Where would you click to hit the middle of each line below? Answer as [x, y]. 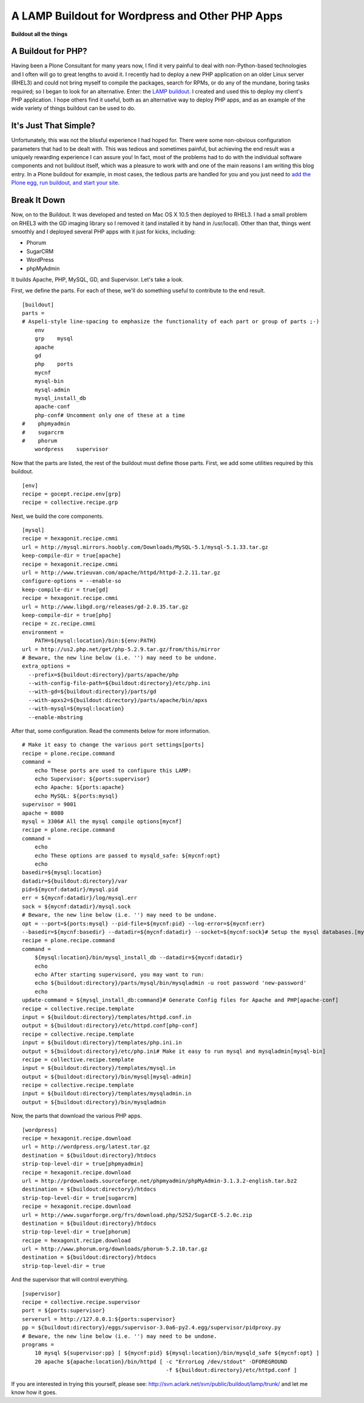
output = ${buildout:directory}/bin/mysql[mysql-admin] [107, 1077]
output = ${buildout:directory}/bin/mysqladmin [94, 1102]
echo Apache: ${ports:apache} [79, 788]
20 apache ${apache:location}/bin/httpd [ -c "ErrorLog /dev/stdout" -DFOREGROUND [161, 1361]
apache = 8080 [43, 813]
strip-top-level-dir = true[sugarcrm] [80, 1198]
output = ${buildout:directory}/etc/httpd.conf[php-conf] [110, 1026]
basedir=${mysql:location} [62, 873]
